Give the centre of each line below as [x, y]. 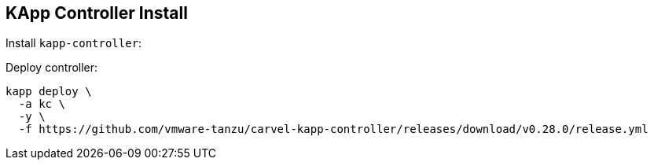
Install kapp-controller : [74, 43]
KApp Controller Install [97, 13]
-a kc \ [42, 104]
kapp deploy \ [49, 92]
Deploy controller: [52, 68]
